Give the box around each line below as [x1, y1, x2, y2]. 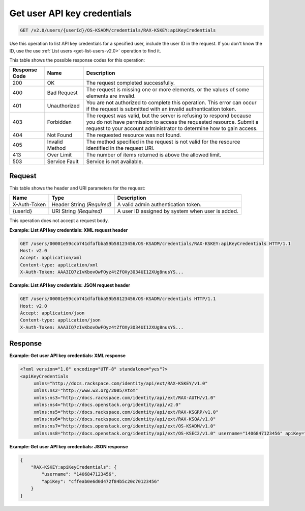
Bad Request [47, 89, 78, 96]
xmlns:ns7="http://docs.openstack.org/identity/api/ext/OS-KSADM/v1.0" [33, 423, 216, 429]
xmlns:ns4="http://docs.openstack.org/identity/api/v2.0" [33, 402, 181, 408]
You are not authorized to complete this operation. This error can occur [86, 99, 257, 106]
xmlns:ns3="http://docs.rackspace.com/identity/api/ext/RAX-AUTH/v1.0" [33, 395, 216, 400]
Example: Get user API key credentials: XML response [9, 353, 126, 359]
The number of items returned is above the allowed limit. [86, 151, 222, 158]
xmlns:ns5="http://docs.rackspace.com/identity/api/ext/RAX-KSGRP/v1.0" [33, 409, 219, 415]
